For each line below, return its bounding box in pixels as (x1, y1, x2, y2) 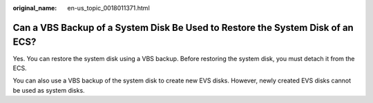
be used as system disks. (12, 86, 86, 94)
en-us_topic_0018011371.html (67, 4, 150, 12)
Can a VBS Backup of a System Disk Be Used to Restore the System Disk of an (12, 21, 354, 34)
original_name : (12, 4, 57, 12)
